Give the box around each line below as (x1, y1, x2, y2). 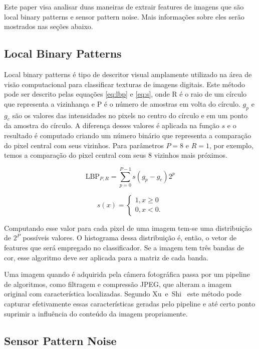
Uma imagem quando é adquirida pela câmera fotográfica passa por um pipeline (4, 269, 250, 279)
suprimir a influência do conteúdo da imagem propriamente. (4, 308, 188, 318)
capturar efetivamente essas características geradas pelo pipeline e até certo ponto (4, 298, 255, 309)
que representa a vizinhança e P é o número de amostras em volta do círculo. (4, 98, 240, 109)
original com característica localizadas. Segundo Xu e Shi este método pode (4, 288, 241, 299)
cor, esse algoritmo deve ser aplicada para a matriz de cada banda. (4, 252, 208, 262)
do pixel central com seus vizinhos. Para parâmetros (4, 140, 164, 150)
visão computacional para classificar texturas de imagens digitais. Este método (4, 79, 245, 89)
